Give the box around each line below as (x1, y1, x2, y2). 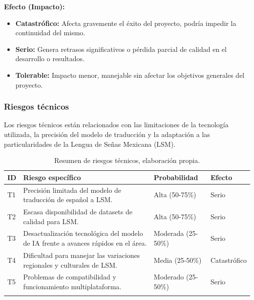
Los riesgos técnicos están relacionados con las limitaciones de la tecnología (4, 119, 229, 130)
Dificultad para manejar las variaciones (23, 250, 140, 260)
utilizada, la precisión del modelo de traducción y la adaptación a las (4, 129, 210, 139)
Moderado (153, 272, 184, 282)
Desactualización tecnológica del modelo (23, 228, 143, 238)
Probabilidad (153, 172, 198, 182)
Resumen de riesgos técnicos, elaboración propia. (54, 155, 200, 165)
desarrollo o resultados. (15, 53, 85, 64)
